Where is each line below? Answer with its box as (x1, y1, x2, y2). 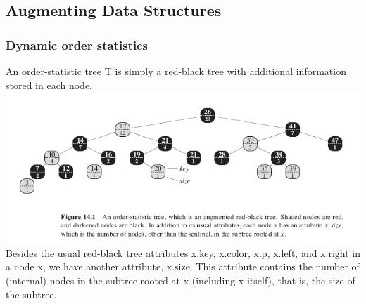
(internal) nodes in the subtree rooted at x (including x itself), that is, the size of (6, 272, 355, 287)
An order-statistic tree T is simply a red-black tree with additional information (6, 64, 346, 78)
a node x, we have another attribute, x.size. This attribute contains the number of (6, 259, 360, 274)
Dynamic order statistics (6, 36, 148, 53)
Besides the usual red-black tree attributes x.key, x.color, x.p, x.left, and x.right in (6, 245, 360, 260)
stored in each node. (6, 77, 93, 92)
